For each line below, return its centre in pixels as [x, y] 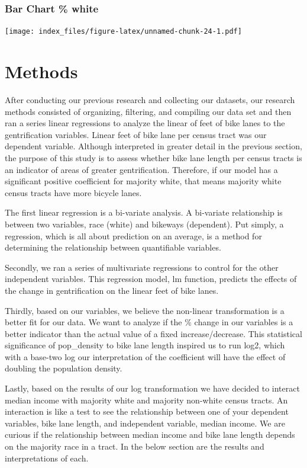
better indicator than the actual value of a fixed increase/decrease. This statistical [153, 333]
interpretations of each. [47, 458]
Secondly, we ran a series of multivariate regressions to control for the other [142, 267]
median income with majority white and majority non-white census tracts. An [146, 400]
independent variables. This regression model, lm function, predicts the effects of [151, 279]
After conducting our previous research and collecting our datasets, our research [150, 100]
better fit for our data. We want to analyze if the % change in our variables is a [149, 322]
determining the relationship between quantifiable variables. [113, 247]
